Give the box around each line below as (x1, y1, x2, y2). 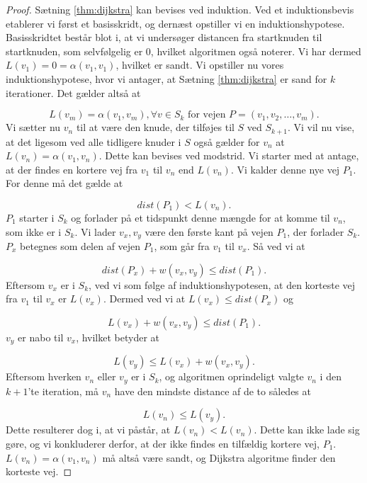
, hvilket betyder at (76, 329, 160, 344)
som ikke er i (6, 224, 62, 239)
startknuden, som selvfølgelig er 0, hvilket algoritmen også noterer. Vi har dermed (6, 43, 361, 58)
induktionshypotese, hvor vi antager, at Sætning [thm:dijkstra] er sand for (6, 71, 327, 86)
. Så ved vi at (247, 239, 305, 254)
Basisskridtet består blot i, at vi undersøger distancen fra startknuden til (6, 30, 322, 45)
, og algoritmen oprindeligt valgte (159, 369, 304, 384)
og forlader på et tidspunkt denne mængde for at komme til (71, 210, 330, 225)
